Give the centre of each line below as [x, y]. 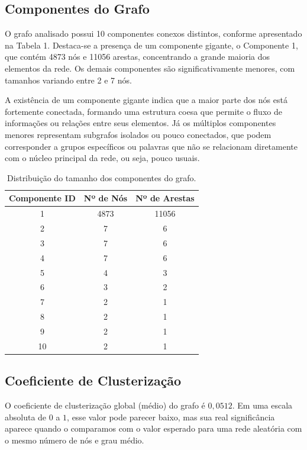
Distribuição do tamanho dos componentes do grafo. [102, 177]
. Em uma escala [262, 405]
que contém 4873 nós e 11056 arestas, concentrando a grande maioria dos [138, 57]
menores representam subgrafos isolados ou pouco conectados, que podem [138, 134]
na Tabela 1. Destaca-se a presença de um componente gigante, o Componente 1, [151, 45]
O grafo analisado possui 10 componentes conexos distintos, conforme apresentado [153, 33]
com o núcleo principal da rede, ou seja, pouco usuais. [102, 158]
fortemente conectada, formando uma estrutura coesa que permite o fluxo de [143, 111]
